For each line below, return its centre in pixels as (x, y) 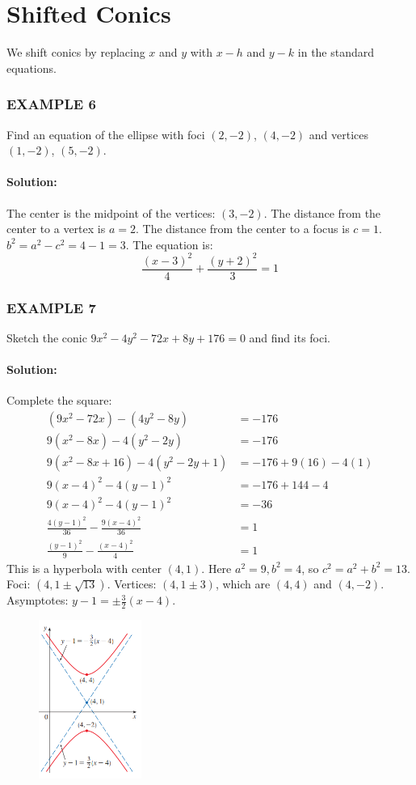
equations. (32, 68)
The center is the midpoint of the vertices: (111, 212)
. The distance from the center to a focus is (242, 229)
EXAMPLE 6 (51, 104)
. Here (216, 568)
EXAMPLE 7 (51, 307)
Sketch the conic (47, 338)
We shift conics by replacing (76, 52)
